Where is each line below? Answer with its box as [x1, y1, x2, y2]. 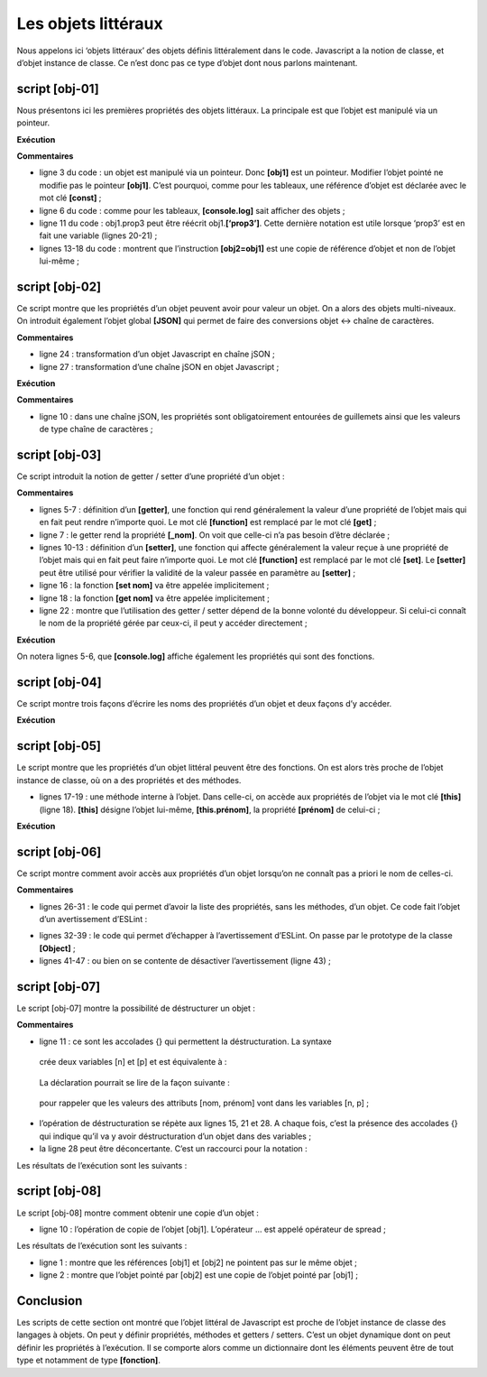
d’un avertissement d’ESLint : [39, 914, 148, 924]
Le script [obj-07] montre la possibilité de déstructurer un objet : [16, 1003, 256, 1014]
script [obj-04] [16, 674, 103, 689]
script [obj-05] [16, 738, 101, 753]
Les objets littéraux [16, 14, 164, 33]
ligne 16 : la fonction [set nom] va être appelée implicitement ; [39, 580, 270, 591]
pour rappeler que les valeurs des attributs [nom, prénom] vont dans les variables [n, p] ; [39, 1097, 370, 1109]
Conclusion [16, 1293, 83, 1308]
